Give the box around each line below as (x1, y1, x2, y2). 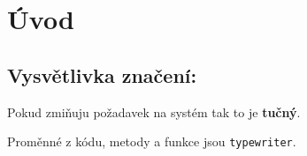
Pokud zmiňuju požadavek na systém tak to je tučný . (7, 102, 301, 121)
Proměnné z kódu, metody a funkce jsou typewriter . (7, 132, 296, 151)
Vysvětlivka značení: (7, 61, 197, 88)
